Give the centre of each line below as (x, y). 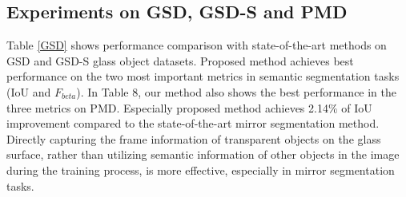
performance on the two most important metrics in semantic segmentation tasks (203, 76)
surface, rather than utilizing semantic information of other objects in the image (203, 154)
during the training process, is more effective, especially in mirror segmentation (201, 169)
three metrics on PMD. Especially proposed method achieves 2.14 (167, 107)
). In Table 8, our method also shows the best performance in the (237, 91)
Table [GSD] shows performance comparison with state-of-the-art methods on (197, 45)
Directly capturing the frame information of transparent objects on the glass (194, 138)
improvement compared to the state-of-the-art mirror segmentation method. (193, 123)
